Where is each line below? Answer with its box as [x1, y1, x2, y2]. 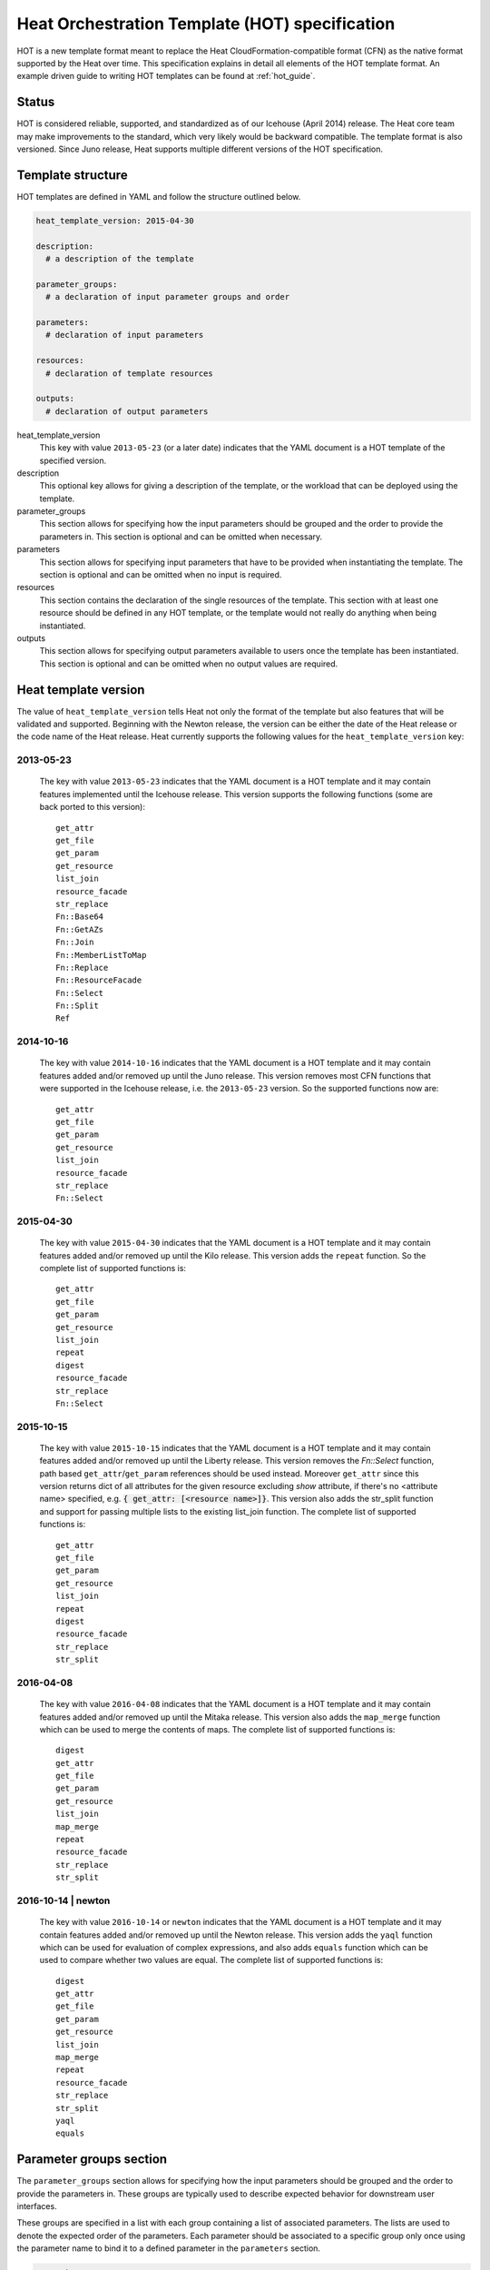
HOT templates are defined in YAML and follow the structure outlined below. [16, 191, 301, 202]
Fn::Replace [55, 962, 109, 972]
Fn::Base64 [55, 912, 104, 922]
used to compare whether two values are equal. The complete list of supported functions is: [39, 1955, 384, 1966]
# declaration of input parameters [45, 330, 204, 340]
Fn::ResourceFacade [55, 975, 142, 985]
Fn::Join [55, 937, 94, 948]
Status [16, 94, 55, 110]
